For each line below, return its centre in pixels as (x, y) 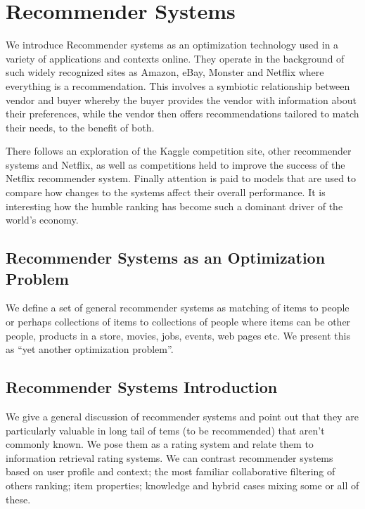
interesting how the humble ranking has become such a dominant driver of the (174, 206)
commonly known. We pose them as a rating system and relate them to (160, 444)
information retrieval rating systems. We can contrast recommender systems (169, 457)
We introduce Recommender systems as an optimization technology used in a (172, 45)
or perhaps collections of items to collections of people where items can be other (178, 322)
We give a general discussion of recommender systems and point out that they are (182, 417)
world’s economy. (42, 220)
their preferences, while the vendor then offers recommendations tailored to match (182, 114)
